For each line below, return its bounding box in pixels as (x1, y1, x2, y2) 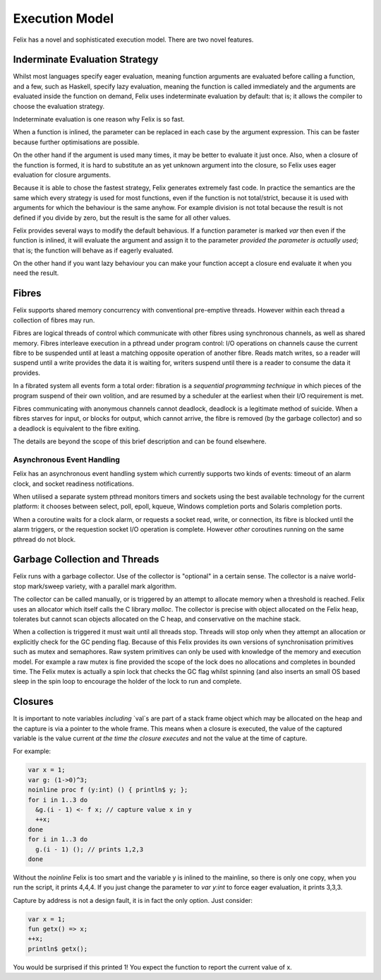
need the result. (13, 269, 59, 277)
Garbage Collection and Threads (13, 554, 159, 566)
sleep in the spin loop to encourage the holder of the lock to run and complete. (13, 677, 242, 686)
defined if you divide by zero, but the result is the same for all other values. (13, 213, 231, 222)
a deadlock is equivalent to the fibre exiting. (13, 424, 140, 433)
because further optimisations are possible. (13, 138, 140, 146)
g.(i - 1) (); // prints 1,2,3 (35, 845, 144, 853)
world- (336, 572, 356, 581)
